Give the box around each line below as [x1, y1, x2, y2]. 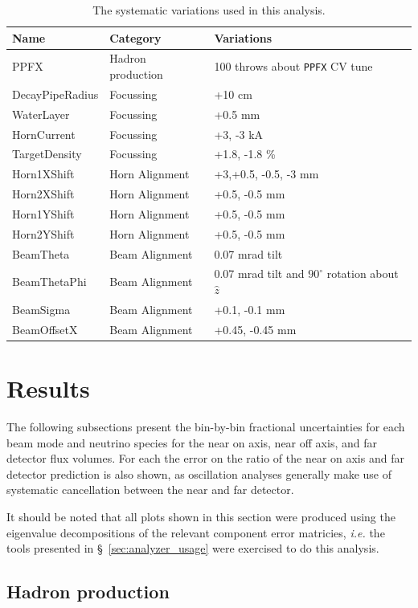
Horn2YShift [12, 225, 75, 242]
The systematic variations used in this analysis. [92, 2, 326, 18]
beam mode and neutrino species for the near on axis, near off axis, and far [6, 434, 377, 451]
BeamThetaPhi [12, 273, 87, 290]
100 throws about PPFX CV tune [214, 58, 373, 75]
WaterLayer [12, 105, 70, 122]
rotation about [326, 265, 399, 282]
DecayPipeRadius [12, 85, 99, 102]
